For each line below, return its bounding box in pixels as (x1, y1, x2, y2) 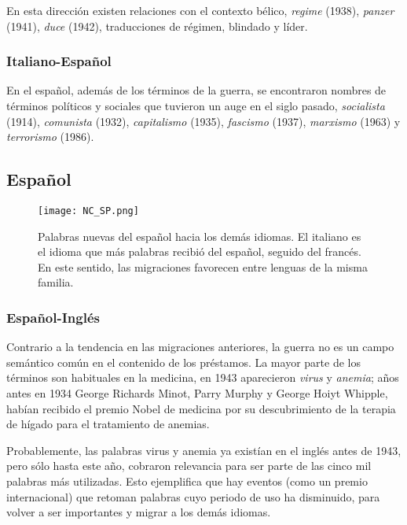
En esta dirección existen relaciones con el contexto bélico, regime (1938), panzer (6, 2, 394, 18)
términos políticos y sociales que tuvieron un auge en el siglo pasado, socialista (6, 98, 385, 113)
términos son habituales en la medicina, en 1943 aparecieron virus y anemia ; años (6, 369, 399, 386)
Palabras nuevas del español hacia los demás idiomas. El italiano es (38, 227, 361, 244)
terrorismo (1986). (6, 128, 94, 145)
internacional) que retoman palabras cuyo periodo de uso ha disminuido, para (6, 488, 380, 505)
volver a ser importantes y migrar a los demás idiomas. (6, 504, 271, 520)
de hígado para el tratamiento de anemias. (6, 416, 210, 432)
